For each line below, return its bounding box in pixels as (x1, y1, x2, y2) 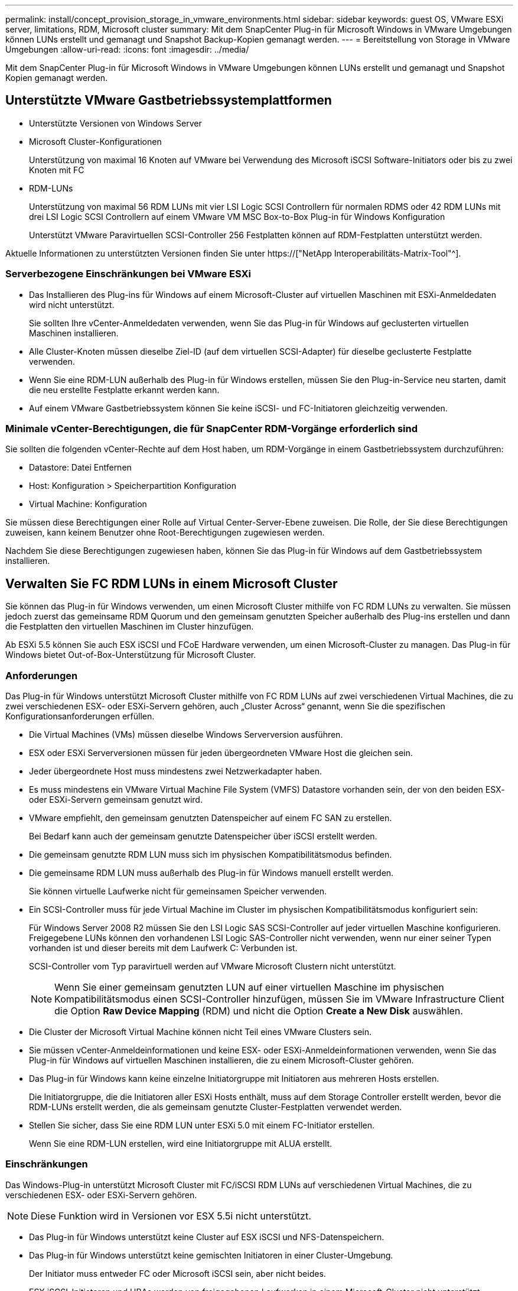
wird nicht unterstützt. (29, 299, 115, 310)
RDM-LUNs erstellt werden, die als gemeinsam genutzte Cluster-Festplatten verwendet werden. (29, 1101, 402, 1112)
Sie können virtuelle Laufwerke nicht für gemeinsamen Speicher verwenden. (29, 885, 327, 896)
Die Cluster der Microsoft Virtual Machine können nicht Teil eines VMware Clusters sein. (29, 1026, 372, 1037)
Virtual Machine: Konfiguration (29, 499, 147, 510)
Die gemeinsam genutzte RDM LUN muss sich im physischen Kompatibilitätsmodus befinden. (29, 849, 392, 859)
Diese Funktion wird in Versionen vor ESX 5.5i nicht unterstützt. (31, 1209, 311, 1222)
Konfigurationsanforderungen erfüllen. (5, 711, 155, 721)
